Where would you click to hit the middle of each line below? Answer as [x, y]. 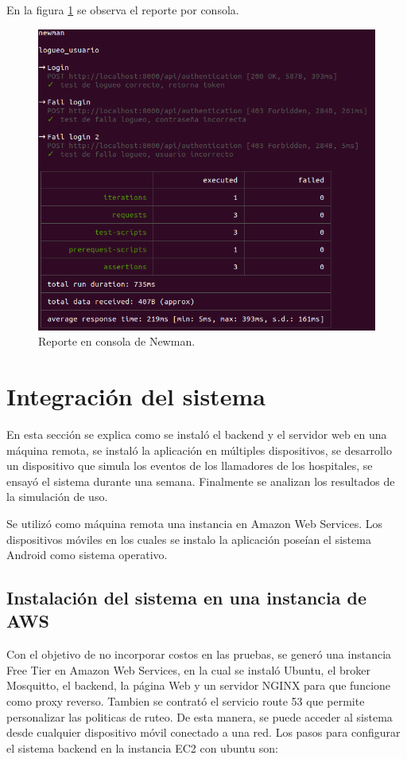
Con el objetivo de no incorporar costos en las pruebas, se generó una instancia [199, 654]
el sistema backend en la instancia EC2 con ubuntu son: [142, 747]
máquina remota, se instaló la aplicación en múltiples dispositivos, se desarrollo [199, 450]
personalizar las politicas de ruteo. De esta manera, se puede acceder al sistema [200, 716]
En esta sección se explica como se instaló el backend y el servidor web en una [197, 434]
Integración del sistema [136, 396]
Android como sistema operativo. [87, 555]
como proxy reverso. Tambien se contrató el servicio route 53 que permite [186, 701]
